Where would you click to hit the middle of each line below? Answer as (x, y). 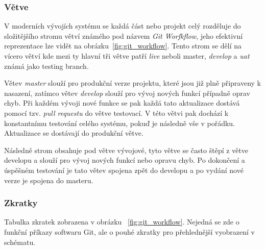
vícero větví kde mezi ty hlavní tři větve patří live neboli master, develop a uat (127, 56)
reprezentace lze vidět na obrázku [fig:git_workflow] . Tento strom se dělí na (123, 46)
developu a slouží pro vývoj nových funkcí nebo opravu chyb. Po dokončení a (125, 160)
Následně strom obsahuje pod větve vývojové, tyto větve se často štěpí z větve (126, 150)
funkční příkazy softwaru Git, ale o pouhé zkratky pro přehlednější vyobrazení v (129, 231)
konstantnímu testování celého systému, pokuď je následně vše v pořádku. (120, 123)
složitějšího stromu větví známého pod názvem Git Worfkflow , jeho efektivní (124, 35)
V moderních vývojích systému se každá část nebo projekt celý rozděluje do (123, 26)
